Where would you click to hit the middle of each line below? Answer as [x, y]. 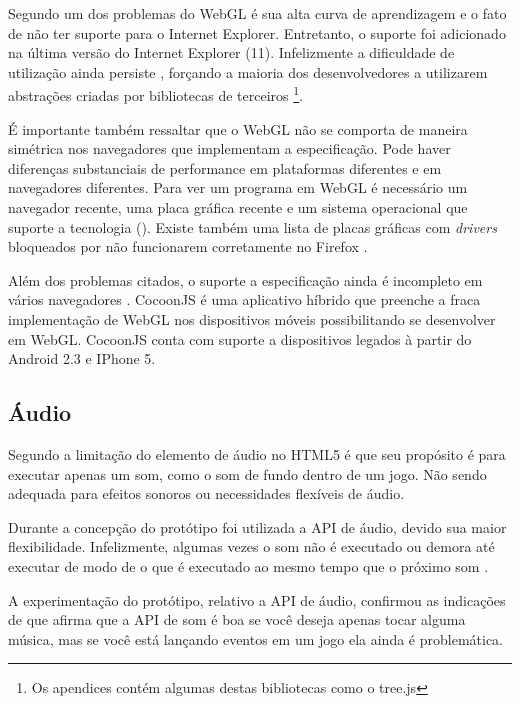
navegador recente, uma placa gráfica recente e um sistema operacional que [238, 207]
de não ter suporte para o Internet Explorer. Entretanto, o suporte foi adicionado [257, 32]
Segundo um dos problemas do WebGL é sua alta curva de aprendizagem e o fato [257, 13]
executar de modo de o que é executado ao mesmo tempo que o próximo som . [248, 565]
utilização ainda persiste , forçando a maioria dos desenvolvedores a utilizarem [248, 71]
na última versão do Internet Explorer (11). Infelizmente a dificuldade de [231, 52]
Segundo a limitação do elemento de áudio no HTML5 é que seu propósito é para [257, 453]
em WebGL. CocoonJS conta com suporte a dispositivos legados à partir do [240, 338]
